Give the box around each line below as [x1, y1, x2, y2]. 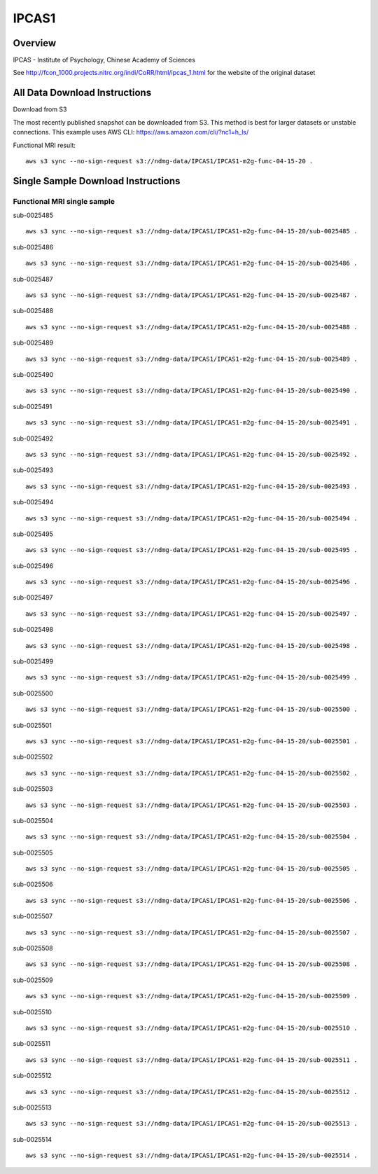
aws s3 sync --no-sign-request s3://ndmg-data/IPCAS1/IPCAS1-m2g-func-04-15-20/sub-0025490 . [25, 387, 358, 395]
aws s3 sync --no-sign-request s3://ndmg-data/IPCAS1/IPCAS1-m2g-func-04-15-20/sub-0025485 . [25, 228, 358, 235]
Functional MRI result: [13, 141, 76, 149]
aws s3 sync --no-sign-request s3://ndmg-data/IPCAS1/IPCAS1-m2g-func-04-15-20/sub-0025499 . [25, 673, 358, 682]
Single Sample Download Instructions [13, 175, 181, 187]
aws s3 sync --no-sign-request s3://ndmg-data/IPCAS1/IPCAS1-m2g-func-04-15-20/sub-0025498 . [25, 642, 358, 649]
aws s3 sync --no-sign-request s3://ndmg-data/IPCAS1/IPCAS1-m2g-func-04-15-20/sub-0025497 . [25, 609, 358, 618]
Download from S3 [13, 105, 67, 113]
